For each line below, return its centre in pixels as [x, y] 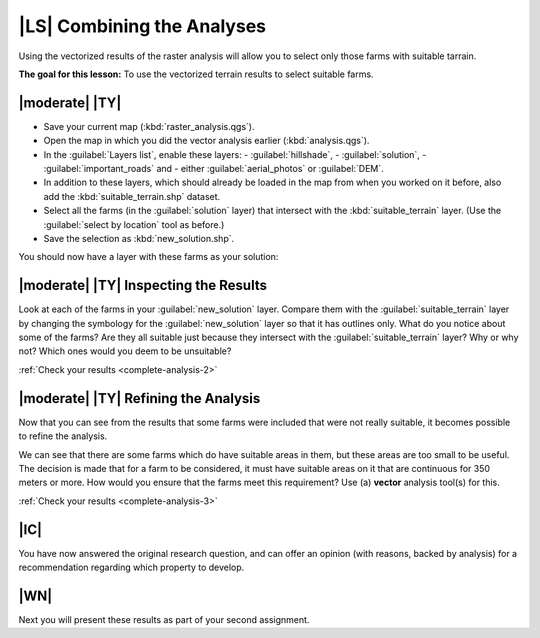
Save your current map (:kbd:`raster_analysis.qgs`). [149, 126]
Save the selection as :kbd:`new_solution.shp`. [139, 238]
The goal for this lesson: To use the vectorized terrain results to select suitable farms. [196, 74]
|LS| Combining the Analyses [142, 26]
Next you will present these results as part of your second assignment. [164, 619]
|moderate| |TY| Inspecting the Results [142, 285]
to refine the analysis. [63, 436]
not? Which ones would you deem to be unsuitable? [125, 351]
